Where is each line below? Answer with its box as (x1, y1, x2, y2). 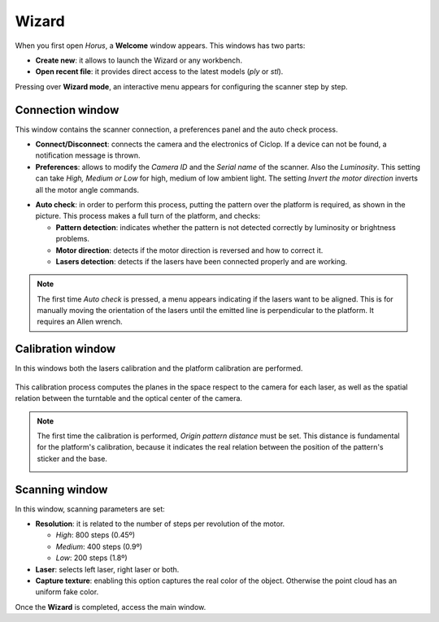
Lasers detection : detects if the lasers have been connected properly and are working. (55, 256, 348, 266)
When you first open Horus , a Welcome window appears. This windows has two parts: (15, 41, 306, 50)
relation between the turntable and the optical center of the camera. (15, 394, 243, 403)
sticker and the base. (37, 454, 107, 463)
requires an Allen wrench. (37, 317, 124, 327)
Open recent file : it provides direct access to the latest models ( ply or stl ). (35, 67, 284, 76)
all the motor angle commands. (35, 185, 140, 194)
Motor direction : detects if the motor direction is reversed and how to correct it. (55, 245, 324, 255)
